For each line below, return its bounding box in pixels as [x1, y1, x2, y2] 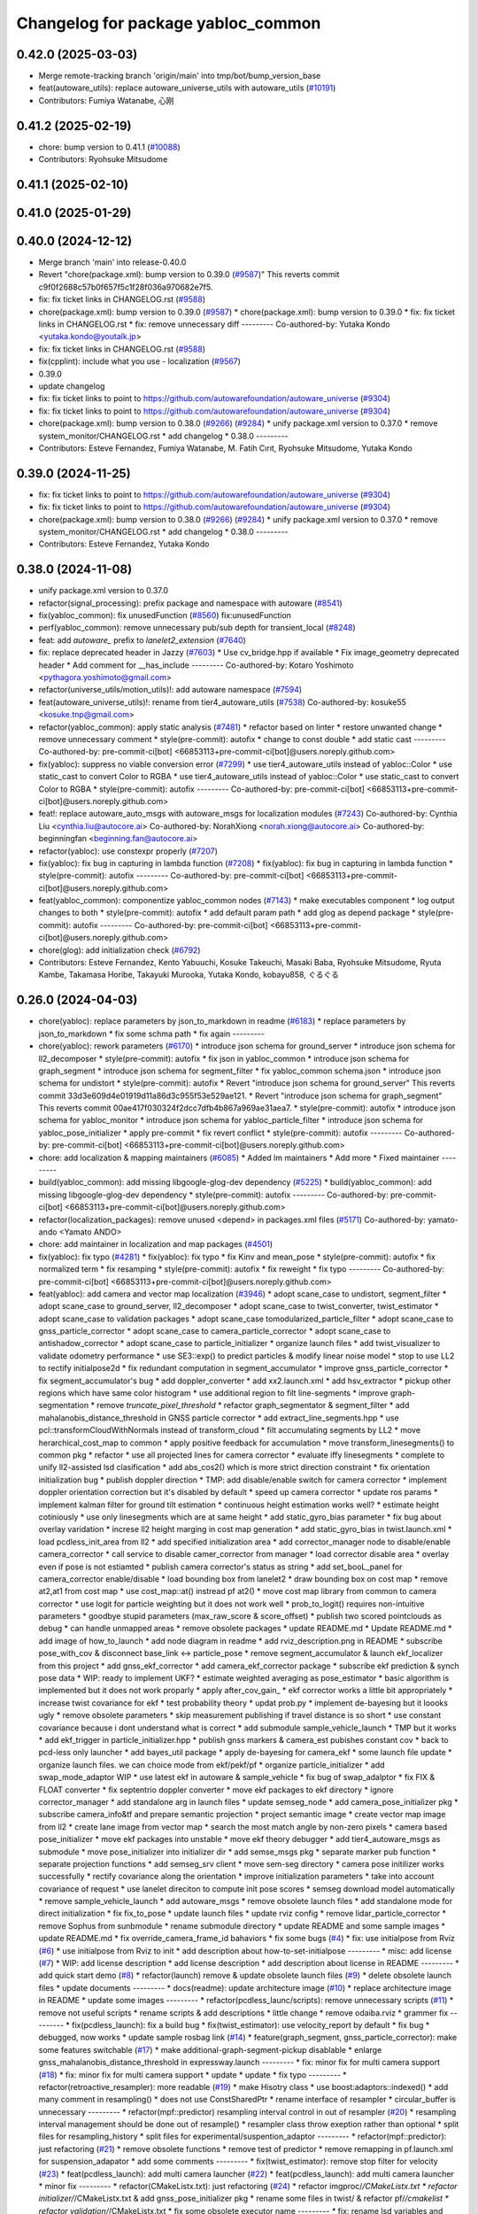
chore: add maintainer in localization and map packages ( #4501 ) [38, 1239, 274, 1250]
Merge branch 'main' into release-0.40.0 [38, 257, 187, 267]
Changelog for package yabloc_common [16, 13, 321, 33]
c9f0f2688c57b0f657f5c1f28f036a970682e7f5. [38, 282, 213, 292]
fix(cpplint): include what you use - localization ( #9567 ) [38, 356, 241, 367]
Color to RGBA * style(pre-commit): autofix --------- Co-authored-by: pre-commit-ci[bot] [38, 784, 365, 794]
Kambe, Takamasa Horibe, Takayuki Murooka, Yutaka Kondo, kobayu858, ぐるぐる [38, 970, 340, 980]
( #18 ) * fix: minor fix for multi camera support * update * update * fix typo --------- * [38, 2069, 347, 2080]
